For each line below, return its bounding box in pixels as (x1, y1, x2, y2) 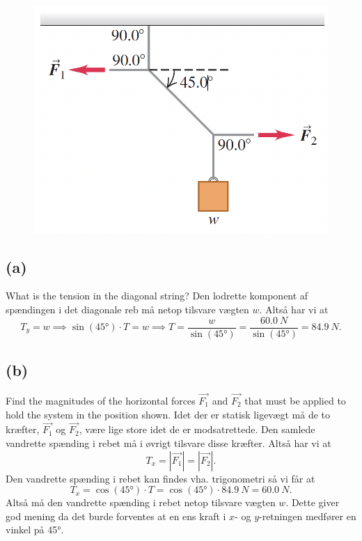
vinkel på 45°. (6, 522, 64, 537)
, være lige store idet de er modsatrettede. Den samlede (79, 422, 315, 437)
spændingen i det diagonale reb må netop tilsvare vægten (6, 301, 249, 316)
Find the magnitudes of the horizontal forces (6, 393, 196, 408)
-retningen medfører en (259, 508, 356, 523)
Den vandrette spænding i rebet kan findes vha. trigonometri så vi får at (6, 471, 315, 485)
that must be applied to (244, 393, 346, 408)
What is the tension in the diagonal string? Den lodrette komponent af (6, 288, 308, 303)
